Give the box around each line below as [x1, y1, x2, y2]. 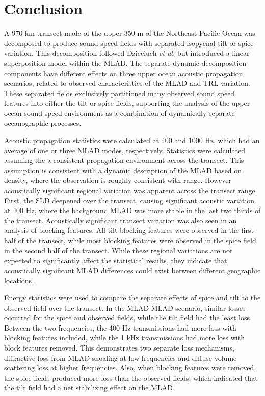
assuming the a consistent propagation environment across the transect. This [4, 155, 244, 166]
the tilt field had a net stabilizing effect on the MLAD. [4, 382, 175, 393]
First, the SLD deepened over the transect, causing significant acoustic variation [4, 195, 255, 205]
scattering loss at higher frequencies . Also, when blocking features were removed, [4, 362, 256, 373]
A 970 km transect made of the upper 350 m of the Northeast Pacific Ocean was [4, 28, 255, 38]
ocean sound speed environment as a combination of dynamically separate [4, 107, 235, 118]
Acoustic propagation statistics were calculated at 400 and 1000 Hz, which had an [4, 135, 260, 146]
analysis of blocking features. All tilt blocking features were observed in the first [4, 225, 254, 236]
